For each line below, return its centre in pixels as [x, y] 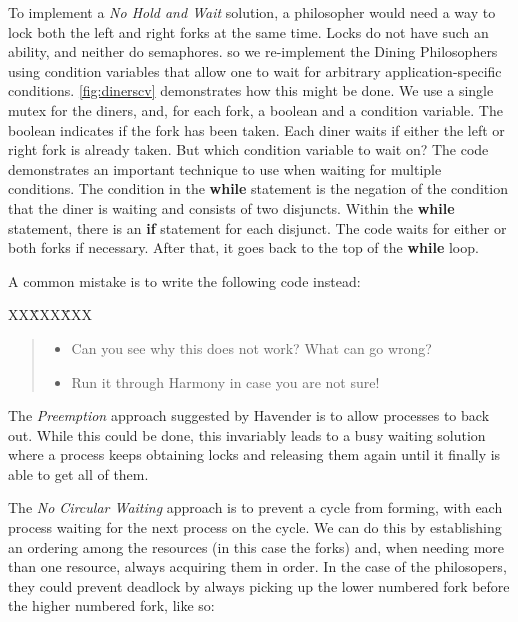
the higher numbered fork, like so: [111, 605]
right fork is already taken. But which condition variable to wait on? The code [248, 149]
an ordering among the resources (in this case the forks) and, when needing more [256, 546]
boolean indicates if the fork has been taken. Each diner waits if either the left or [256, 129]
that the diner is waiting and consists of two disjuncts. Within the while [231, 207]
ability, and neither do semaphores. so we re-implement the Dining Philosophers [253, 51]
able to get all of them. [78, 473]
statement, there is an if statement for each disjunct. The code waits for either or [257, 227]
